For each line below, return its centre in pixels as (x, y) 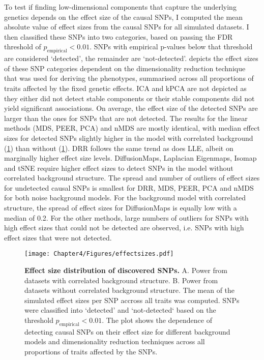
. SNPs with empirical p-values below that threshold (171, 47)
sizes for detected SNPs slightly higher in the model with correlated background (129, 138)
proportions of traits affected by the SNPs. (91, 352)
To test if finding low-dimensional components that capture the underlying (120, 7)
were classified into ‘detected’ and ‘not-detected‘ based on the (120, 310)
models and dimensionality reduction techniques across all (115, 341)
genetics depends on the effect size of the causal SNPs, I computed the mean (124, 17)
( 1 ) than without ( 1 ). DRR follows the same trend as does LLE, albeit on (119, 148)
